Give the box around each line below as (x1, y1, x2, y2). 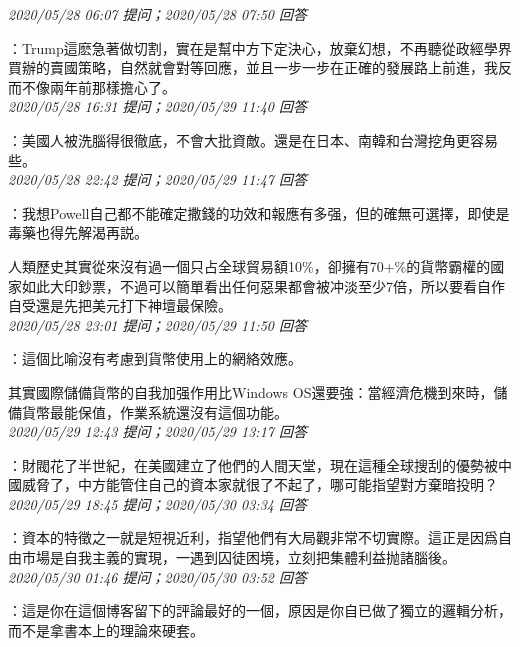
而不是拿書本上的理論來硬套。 (8, 619, 204, 640)
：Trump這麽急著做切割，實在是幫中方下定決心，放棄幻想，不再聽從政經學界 (8, 37, 512, 58)
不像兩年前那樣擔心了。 (21, 76, 176, 97)
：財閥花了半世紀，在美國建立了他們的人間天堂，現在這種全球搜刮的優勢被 (8, 454, 498, 475)
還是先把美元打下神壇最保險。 (35, 295, 232, 316)
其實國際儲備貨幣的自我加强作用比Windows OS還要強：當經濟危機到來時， (8, 381, 494, 402)
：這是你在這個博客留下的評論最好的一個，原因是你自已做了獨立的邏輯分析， (8, 600, 512, 621)
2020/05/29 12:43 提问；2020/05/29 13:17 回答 (8, 421, 307, 442)
